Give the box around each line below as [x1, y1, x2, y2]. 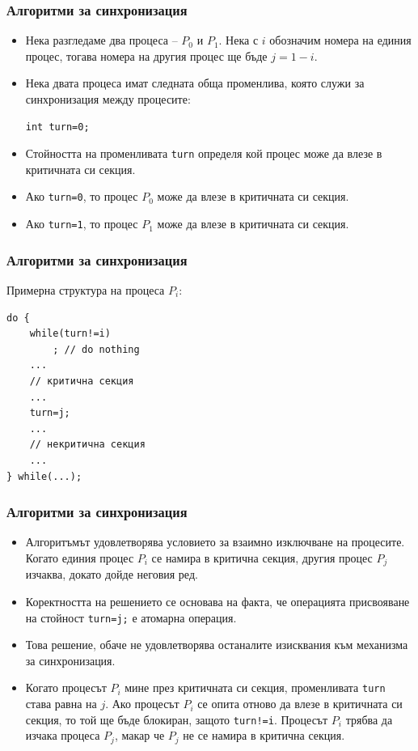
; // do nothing [53, 343, 140, 355]
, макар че [114, 727, 165, 744]
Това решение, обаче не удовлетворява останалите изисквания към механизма [25, 636, 408, 653]
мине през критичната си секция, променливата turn [125, 679, 386, 696]
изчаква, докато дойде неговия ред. [25, 566, 198, 583]
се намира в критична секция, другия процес [151, 549, 373, 566]
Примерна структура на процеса [6, 281, 165, 298]
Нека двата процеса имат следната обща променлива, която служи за [25, 74, 365, 91]
